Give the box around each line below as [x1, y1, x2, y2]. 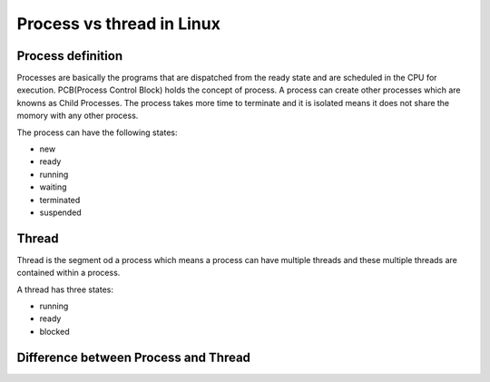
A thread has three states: [16, 284, 113, 295]
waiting [39, 181, 67, 192]
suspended [39, 207, 82, 218]
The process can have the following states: [16, 127, 178, 138]
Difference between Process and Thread [16, 349, 251, 365]
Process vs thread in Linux [16, 14, 221, 34]
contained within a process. [16, 268, 121, 279]
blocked [39, 326, 70, 337]
